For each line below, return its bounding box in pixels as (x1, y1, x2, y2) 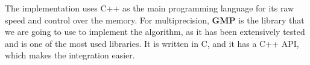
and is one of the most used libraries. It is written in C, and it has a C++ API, (5, 37, 299, 49)
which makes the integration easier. (5, 49, 135, 61)
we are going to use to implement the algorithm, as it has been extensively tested (5, 25, 305, 38)
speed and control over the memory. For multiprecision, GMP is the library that (5, 13, 305, 26)
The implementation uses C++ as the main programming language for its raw (5, 2, 294, 14)
